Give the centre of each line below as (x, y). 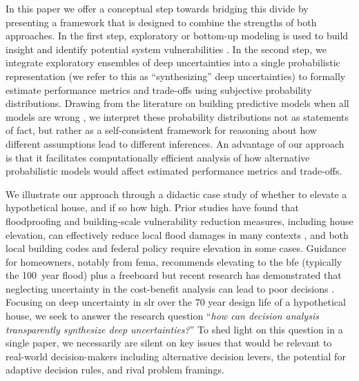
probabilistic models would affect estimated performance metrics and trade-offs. (174, 171)
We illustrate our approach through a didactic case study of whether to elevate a (176, 194)
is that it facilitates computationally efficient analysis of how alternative (158, 157)
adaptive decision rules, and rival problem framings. (115, 370)
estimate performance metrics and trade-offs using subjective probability (159, 89)
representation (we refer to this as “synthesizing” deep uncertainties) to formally (176, 76)
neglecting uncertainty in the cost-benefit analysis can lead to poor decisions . (170, 288)
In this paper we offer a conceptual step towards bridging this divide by (157, 8)
